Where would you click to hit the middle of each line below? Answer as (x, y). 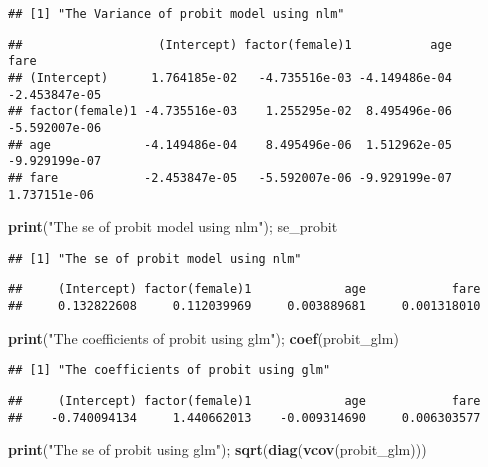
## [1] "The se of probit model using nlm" (155, 258)
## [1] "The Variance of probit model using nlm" (176, 14)
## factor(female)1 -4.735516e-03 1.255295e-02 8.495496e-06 (230, 111)
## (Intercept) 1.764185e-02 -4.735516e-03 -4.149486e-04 (230, 77)
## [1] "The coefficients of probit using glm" (169, 370)
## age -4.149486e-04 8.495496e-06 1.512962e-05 (230, 144)
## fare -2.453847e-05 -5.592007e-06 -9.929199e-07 (230, 177)
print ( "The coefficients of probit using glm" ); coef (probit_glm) (203, 337)
